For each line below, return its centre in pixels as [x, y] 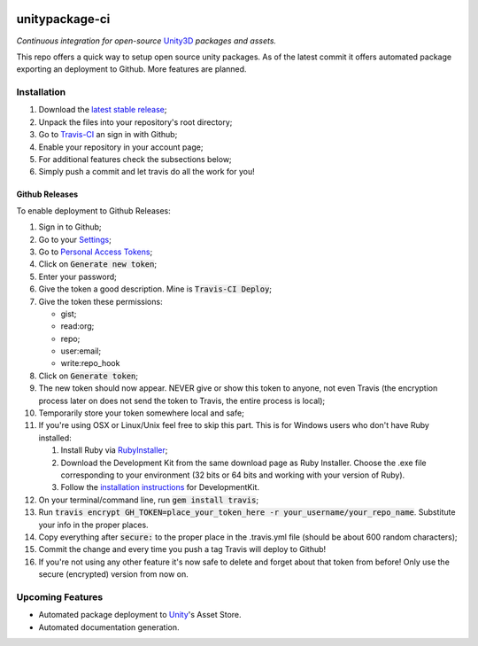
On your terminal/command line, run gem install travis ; [149, 500]
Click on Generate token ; [89, 376]
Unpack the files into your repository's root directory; [135, 122]
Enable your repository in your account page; [121, 147]
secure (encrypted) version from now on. [114, 574]
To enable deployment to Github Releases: [94, 210]
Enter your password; [77, 276]
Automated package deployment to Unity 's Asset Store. [140, 615]
